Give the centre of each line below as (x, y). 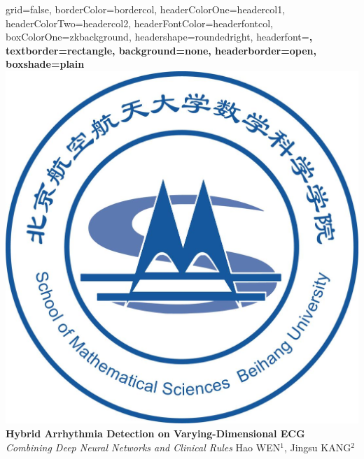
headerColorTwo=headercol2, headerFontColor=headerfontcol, (139, 23)
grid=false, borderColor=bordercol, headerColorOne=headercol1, (146, 9)
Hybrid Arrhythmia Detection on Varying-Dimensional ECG (155, 433)
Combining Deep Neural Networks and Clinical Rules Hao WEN (143, 447)
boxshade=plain (45, 64)
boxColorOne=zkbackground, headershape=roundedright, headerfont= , (159, 37)
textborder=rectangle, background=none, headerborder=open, (161, 50)
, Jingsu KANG (317, 447)
